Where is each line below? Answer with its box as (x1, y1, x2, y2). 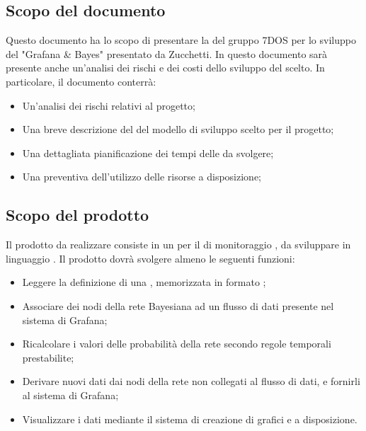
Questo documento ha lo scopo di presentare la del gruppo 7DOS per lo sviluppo (6, 33, 356, 47)
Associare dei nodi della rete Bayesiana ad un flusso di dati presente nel (22, 298, 334, 313)
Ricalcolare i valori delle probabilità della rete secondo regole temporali (22, 336, 331, 351)
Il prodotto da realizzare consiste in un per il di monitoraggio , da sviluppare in (6, 237, 351, 252)
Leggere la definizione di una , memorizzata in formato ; (22, 275, 266, 289)
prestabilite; (22, 350, 74, 364)
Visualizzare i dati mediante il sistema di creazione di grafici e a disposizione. (22, 411, 358, 426)
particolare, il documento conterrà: (6, 74, 156, 88)
